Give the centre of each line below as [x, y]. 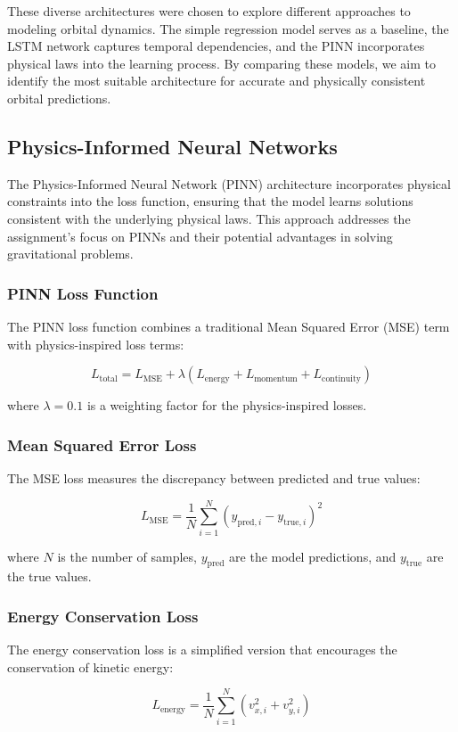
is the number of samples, [127, 556]
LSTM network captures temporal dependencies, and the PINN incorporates [216, 46]
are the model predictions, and [313, 556]
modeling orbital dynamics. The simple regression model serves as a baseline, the [228, 28]
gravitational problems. [70, 254]
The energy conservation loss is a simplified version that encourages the [202, 650]
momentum [276, 378]
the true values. [49, 576]
